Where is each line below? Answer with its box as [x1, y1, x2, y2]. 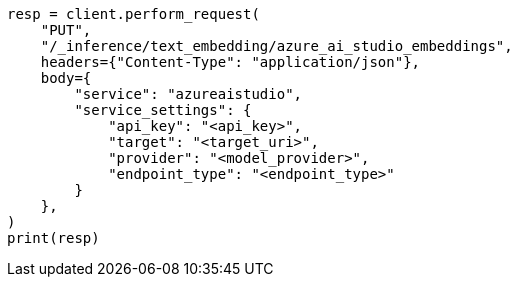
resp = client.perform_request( [7, 6, 260, 22]
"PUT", [40, 22, 92, 38]
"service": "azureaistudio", [74, 86, 303, 102]
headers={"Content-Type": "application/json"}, [40, 54, 421, 70]
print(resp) [7, 230, 100, 246]
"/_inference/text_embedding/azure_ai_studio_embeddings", [40, 38, 513, 54]
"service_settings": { [74, 102, 252, 118]
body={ [40, 70, 92, 86]
